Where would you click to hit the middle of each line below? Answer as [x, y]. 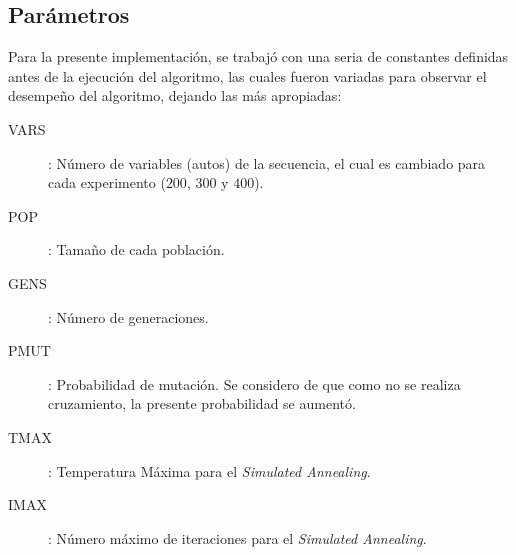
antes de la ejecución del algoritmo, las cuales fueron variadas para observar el [247, 75]
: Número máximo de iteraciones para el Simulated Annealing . [237, 537]
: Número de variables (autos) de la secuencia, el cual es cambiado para [267, 162]
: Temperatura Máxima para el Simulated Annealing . [209, 470]
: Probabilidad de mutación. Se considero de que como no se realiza [254, 383]
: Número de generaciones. [128, 316]
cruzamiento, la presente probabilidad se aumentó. [202, 403]
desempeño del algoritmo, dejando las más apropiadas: [175, 95]
